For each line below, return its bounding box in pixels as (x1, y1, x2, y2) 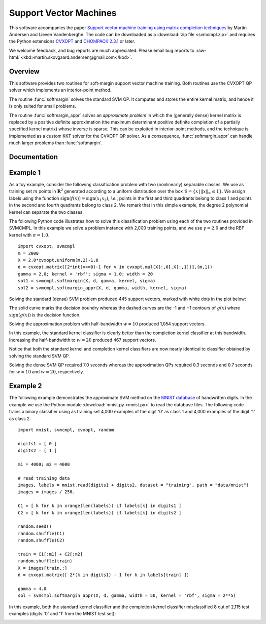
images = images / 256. (18, 489, 75, 495)
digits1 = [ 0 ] (18, 441, 57, 446)
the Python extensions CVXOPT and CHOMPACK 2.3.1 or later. (9, 39, 135, 44)
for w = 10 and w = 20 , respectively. (9, 369, 84, 375)
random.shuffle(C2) (18, 538, 65, 543)
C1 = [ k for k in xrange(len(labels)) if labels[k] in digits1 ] (18, 503, 182, 508)
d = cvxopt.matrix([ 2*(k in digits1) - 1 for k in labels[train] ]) (18, 572, 190, 578)
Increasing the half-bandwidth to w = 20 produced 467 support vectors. (9, 337, 156, 343)
